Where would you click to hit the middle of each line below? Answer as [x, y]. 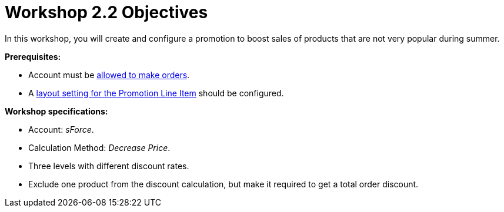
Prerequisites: [33, 56]
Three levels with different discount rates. [109, 166]
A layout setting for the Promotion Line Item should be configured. [156, 93]
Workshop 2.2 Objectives [106, 12]
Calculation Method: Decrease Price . [99, 147]
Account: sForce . [61, 129]
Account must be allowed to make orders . [109, 75]
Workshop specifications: [56, 111]
